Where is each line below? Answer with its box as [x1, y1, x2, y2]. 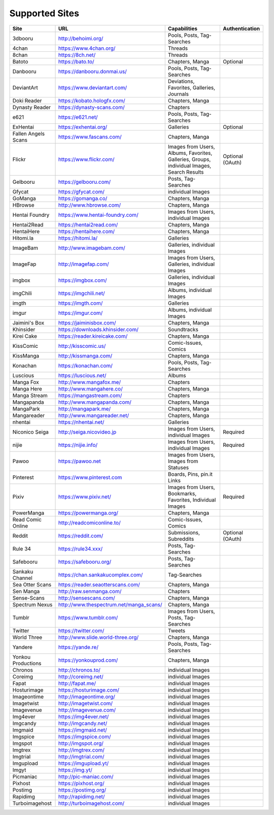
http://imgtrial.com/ [58, 753, 105, 760]
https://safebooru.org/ [58, 558, 112, 565]
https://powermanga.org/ [58, 509, 119, 516]
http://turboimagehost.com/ [58, 800, 125, 807]
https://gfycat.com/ [58, 188, 105, 195]
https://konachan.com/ [58, 362, 113, 369]
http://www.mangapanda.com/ [58, 399, 132, 406]
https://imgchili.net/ [58, 289, 105, 297]
